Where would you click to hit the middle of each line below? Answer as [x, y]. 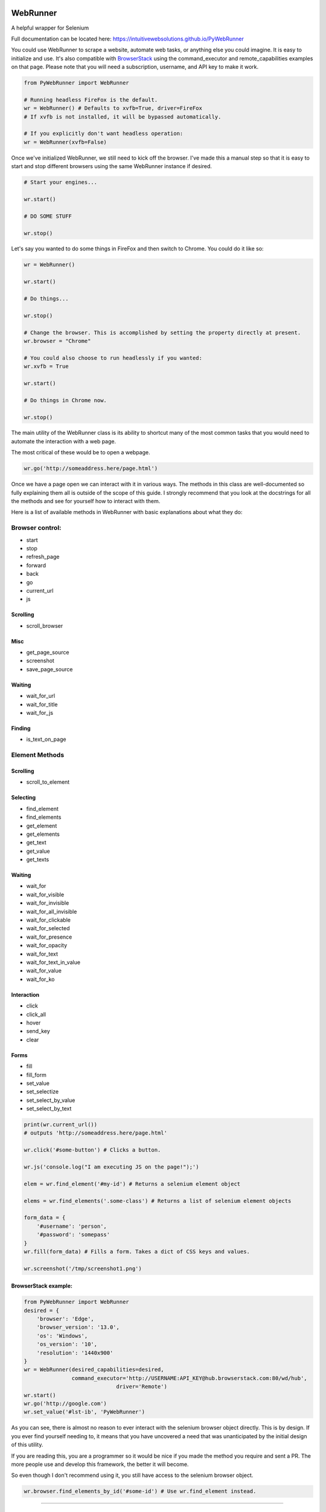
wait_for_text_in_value [53, 962]
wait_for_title [42, 704]
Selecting [24, 798]
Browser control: [36, 528]
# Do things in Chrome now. [65, 400]
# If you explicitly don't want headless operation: [104, 134]
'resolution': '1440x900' [75, 1353]
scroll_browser [45, 625]
